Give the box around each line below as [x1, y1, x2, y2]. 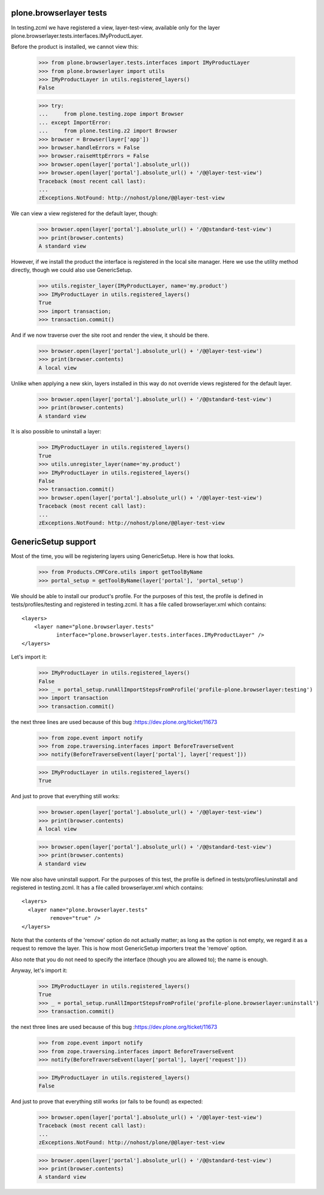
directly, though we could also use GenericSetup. [11, 267, 133, 274]
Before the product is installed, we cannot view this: [11, 43, 139, 50]
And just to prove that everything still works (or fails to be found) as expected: [11, 1097, 203, 1105]
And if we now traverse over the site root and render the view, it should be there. [11, 331, 209, 339]
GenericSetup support [11, 537, 96, 547]
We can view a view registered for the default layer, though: [11, 210, 158, 217]
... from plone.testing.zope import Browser [38, 111, 184, 117]
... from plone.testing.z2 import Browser [38, 128, 178, 134]
